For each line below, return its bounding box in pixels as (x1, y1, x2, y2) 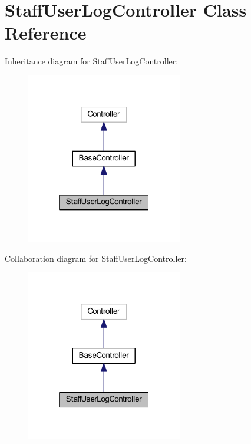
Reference (5, 21, 87, 45)
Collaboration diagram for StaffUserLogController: (5, 252, 187, 264)
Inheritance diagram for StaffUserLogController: (5, 55, 179, 67)
